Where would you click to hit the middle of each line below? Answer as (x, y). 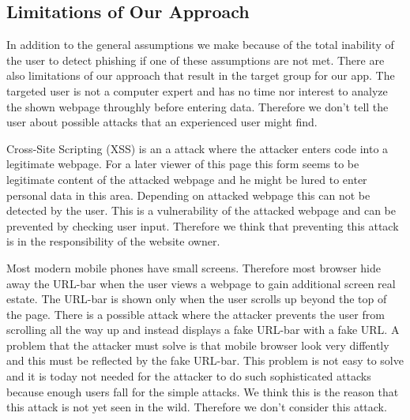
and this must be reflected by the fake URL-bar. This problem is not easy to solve (205, 360)
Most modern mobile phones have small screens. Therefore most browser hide (194, 267)
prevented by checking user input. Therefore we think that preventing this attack (203, 225)
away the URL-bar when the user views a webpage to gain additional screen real (201, 283)
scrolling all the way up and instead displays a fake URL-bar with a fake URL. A (203, 330)
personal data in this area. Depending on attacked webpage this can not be (188, 195)
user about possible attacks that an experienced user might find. (162, 122)
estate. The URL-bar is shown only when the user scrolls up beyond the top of (197, 299)
